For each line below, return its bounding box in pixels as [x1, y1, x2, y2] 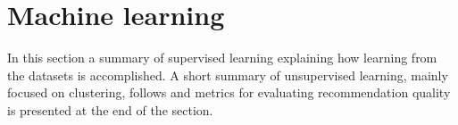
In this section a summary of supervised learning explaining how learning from [7, 48, 437, 67]
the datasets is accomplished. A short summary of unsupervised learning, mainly [7, 65, 448, 84]
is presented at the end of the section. [7, 100, 213, 119]
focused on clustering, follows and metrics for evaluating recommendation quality [7, 83, 451, 102]
